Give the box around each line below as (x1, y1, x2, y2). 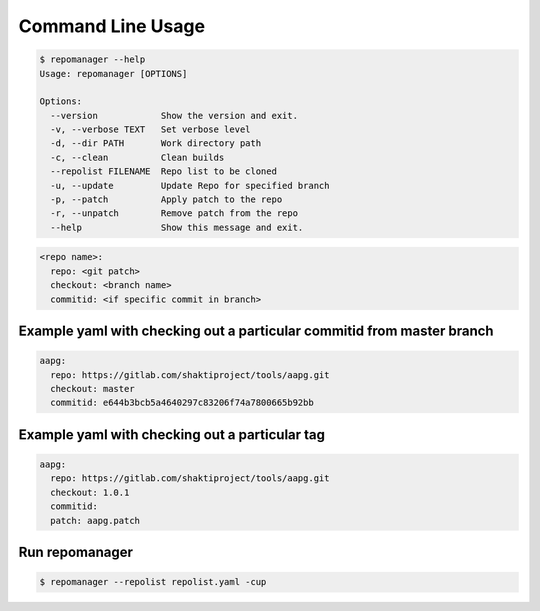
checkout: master (50, 383, 135, 394)
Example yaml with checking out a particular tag (18, 426, 325, 443)
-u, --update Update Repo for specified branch (50, 180, 330, 191)
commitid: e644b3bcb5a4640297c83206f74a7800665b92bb (50, 397, 314, 409)
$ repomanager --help (39, 54, 146, 65)
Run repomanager (18, 543, 134, 560)
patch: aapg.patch (50, 515, 140, 526)
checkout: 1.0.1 (50, 486, 130, 498)
